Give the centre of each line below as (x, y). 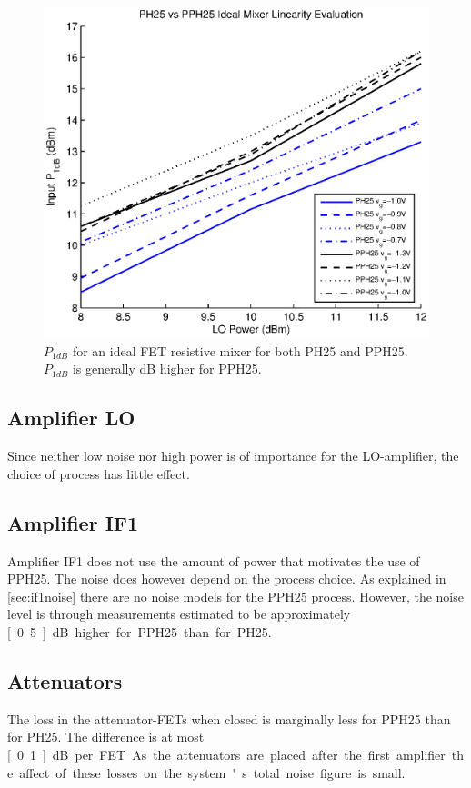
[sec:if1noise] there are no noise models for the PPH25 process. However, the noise (235, 596)
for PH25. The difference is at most (106, 737)
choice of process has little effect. (99, 473)
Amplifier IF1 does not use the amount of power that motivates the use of (214, 560)
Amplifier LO (71, 418)
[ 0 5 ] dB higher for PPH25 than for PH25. (140, 632)
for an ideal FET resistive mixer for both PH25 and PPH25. (240, 350)
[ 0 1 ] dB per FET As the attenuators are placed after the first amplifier (226, 754)
